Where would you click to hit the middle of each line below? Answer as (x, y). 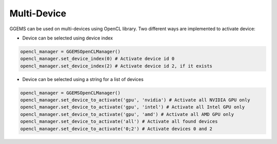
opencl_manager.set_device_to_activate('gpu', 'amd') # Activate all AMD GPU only (127, 114)
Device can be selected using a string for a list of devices (83, 79)
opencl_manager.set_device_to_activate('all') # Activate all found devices (119, 121)
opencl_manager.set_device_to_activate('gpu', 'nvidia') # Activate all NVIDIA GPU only (135, 100)
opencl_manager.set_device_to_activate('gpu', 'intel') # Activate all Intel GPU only (133, 107)
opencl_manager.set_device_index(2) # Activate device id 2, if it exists (116, 66)
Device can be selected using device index (67, 38)
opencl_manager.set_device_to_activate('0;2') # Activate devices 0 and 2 (116, 129)
